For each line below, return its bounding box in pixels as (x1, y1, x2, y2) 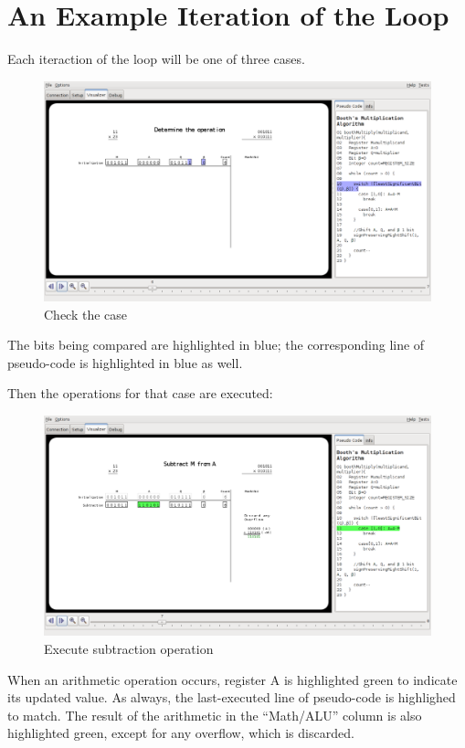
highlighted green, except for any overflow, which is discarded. (7, 723, 354, 743)
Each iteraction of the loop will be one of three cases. (7, 49, 305, 68)
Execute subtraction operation (44, 639, 214, 658)
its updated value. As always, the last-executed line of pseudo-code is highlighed (7, 688, 456, 707)
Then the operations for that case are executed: (7, 384, 273, 403)
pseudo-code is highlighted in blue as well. (7, 353, 243, 372)
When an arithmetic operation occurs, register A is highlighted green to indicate (7, 669, 458, 689)
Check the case (44, 304, 128, 323)
